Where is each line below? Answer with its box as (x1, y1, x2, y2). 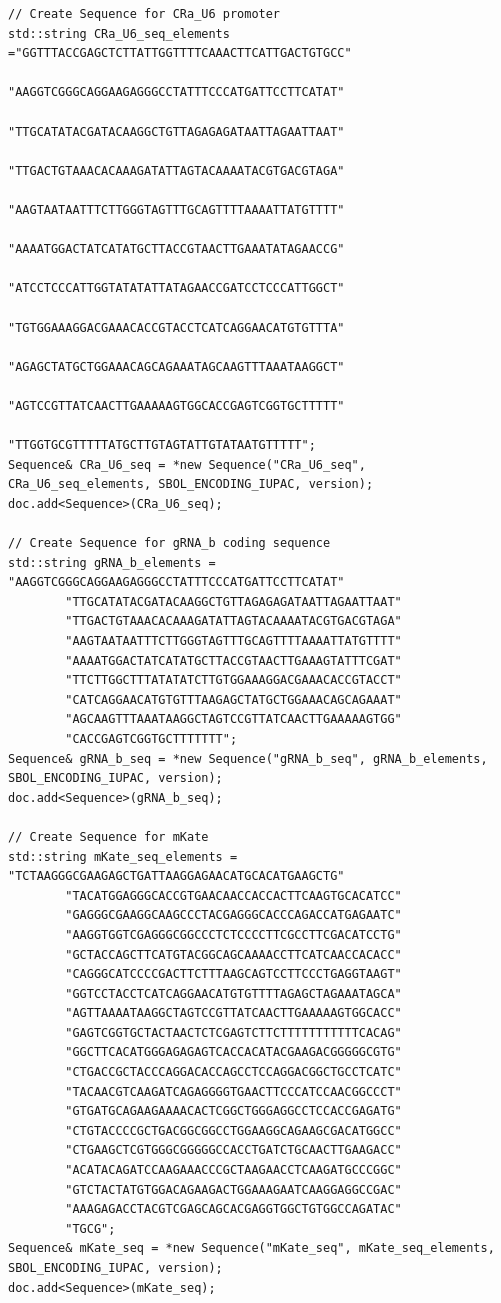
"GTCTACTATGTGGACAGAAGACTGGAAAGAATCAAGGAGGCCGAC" (65, 1182, 402, 1197)
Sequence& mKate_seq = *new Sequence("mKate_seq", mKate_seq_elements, (8, 1241, 495, 1256)
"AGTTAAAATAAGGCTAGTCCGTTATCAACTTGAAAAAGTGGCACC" (65, 1006, 402, 1021)
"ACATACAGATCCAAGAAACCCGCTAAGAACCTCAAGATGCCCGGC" (65, 1163, 402, 1178)
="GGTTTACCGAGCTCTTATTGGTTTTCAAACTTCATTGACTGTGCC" (8, 46, 352, 61)
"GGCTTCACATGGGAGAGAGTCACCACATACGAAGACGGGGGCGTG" (65, 1045, 402, 1060)
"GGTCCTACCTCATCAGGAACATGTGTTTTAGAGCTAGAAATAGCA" (65, 986, 402, 1001)
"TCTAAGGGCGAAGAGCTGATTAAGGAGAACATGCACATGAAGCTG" (8, 869, 345, 884)
